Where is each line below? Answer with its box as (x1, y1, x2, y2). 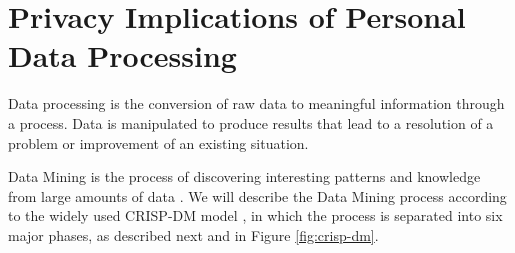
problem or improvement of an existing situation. (8, 132, 309, 153)
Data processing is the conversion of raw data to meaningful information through (8, 93, 505, 114)
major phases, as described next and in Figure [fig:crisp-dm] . (8, 224, 379, 245)
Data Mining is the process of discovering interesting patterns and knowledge (8, 166, 481, 187)
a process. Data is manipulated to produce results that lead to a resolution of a (8, 112, 494, 133)
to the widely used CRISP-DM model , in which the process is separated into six (8, 205, 503, 226)
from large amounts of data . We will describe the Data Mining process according (8, 185, 507, 206)
